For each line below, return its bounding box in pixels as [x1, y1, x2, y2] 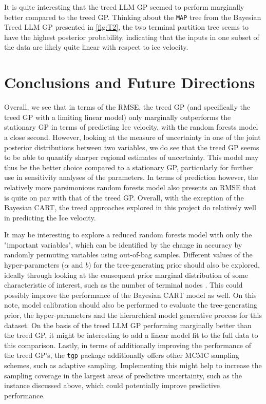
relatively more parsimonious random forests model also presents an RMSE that [4, 181, 256, 192]
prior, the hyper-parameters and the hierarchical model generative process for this [4, 310, 262, 320]
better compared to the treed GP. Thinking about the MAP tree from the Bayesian [4, 11, 261, 22]
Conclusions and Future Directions [4, 72, 255, 93]
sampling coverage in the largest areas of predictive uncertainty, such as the [4, 370, 242, 380]
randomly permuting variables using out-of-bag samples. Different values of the [4, 249, 253, 260]
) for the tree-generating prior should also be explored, [88, 259, 260, 270]
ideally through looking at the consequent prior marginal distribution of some [4, 269, 248, 280]
